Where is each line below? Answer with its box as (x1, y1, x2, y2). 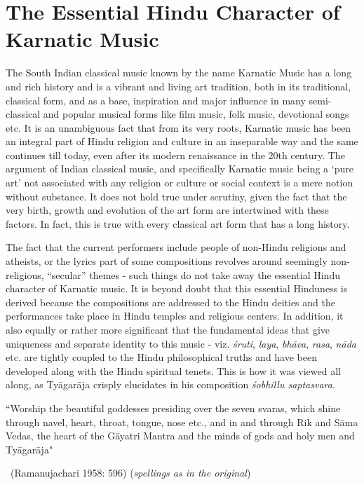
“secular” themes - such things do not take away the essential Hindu (47, 267, 340, 282)
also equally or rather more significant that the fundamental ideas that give (6, 322, 330, 336)
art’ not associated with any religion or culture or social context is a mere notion (6, 175, 353, 190)
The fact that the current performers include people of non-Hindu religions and (6, 240, 346, 254)
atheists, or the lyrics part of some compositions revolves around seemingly (6, 254, 328, 268)
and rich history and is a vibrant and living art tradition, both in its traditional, (6, 78, 351, 93)
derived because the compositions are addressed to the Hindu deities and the (6, 294, 335, 309)
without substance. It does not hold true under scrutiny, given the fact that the (6, 189, 347, 203)
